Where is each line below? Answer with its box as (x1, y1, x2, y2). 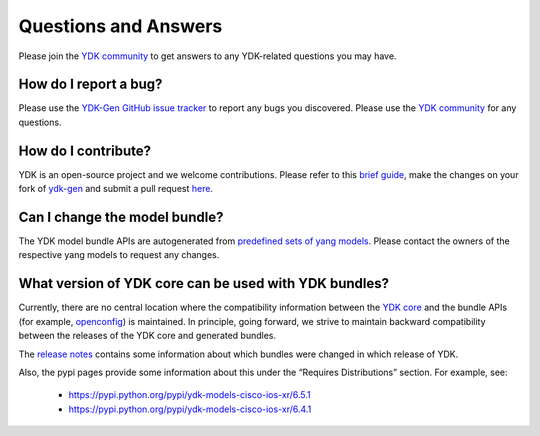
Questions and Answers (18, 15, 223, 37)
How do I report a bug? (18, 76, 163, 93)
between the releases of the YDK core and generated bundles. (18, 330, 277, 342)
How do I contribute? (18, 142, 152, 159)
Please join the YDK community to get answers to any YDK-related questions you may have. (18, 50, 397, 62)
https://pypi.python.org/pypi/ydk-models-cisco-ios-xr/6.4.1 (68, 403, 312, 415)
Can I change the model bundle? (18, 208, 224, 225)
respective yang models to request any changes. (18, 249, 220, 261)
